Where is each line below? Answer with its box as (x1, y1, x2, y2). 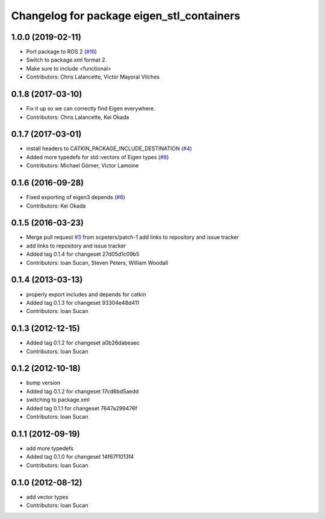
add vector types (26, 493, 69, 500)
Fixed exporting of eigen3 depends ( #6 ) (26, 194, 126, 201)
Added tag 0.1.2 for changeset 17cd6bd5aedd (26, 387, 139, 395)
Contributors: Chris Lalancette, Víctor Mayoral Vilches (26, 73, 159, 81)
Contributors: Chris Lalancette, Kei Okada (26, 113, 129, 121)
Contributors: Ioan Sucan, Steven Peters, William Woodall (26, 259, 169, 266)
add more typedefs (26, 444, 74, 452)
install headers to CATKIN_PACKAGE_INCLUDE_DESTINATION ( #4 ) (26, 145, 193, 152)
